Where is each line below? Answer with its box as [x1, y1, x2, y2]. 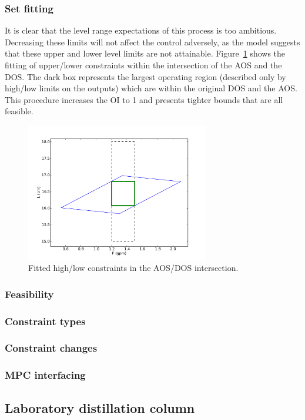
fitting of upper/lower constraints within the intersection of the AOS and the [5, 59, 282, 71]
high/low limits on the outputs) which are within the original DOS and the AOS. [5, 82, 297, 94]
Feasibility [5, 286, 54, 301]
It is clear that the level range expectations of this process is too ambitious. [5, 24, 277, 37]
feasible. [5, 105, 33, 117]
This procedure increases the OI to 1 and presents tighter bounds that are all [5, 93, 283, 105]
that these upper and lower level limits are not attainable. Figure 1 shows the [5, 47, 286, 59]
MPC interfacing [5, 368, 86, 382]
